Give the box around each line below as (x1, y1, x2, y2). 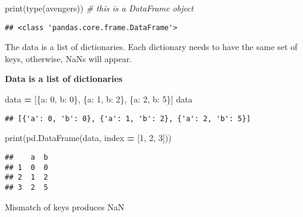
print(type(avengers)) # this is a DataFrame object (5, 2, 194, 14)
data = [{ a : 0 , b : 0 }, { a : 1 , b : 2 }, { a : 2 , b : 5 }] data (5, 93, 193, 105)
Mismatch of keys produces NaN (5, 200, 125, 213)
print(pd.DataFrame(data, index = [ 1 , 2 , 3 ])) (5, 131, 172, 144)
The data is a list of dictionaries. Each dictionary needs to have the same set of (5, 40, 298, 53)
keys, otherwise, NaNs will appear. (5, 52, 133, 64)
